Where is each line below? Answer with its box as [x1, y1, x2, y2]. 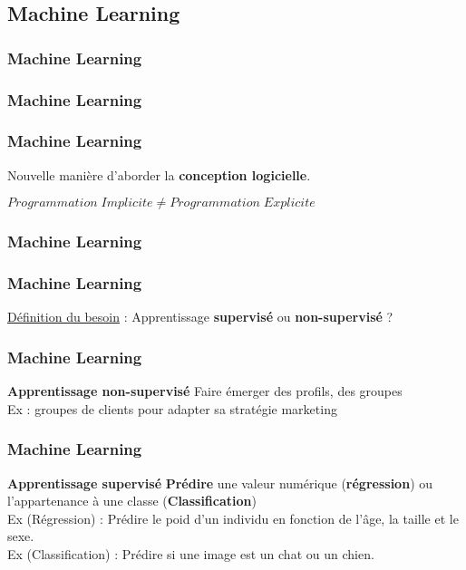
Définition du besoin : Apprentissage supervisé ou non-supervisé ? [7, 307, 393, 326]
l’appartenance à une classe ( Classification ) [7, 491, 257, 510]
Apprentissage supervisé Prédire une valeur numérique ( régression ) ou [7, 473, 433, 492]
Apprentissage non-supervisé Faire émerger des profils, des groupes [7, 382, 403, 401]
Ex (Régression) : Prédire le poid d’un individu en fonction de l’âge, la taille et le [7, 508, 459, 527]
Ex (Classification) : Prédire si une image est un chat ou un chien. [7, 544, 374, 563]
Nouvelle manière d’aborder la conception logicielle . [7, 165, 311, 184]
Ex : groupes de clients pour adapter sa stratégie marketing [7, 399, 337, 418]
